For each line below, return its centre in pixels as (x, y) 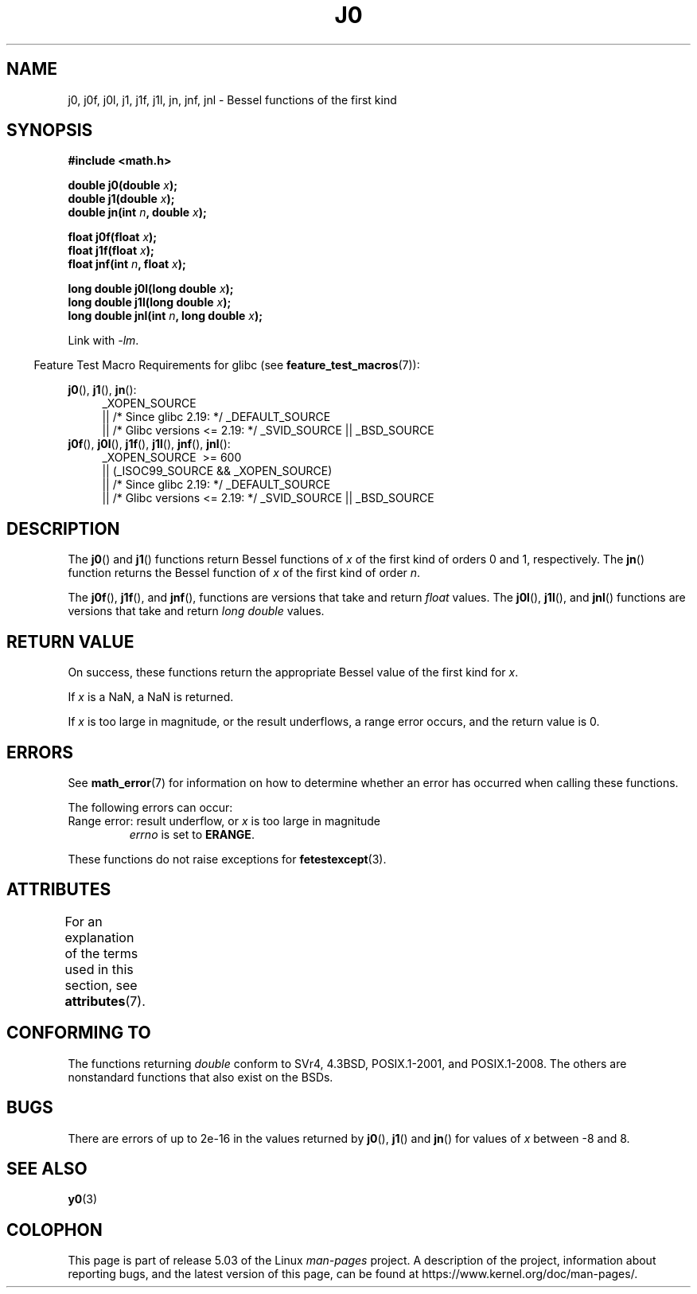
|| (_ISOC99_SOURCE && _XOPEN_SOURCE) (217, 471)
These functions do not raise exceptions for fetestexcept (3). (227, 859)
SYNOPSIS (50, 131)
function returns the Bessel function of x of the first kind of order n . (244, 573)
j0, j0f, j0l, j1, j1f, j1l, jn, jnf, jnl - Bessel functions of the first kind (232, 99)
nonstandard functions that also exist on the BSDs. (201, 1077)
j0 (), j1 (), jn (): (102, 390)
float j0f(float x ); (113, 237)
